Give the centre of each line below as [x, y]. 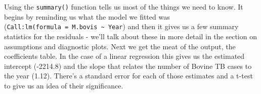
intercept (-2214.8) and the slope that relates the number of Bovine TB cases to [128, 66]
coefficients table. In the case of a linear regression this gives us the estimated [124, 56]
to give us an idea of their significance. [64, 85]
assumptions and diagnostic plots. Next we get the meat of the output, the [120, 46]
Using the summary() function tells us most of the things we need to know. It [124, 7]
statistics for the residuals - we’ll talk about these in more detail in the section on [130, 36]
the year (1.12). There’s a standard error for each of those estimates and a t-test [128, 76]
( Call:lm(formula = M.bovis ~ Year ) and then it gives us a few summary [121, 26]
